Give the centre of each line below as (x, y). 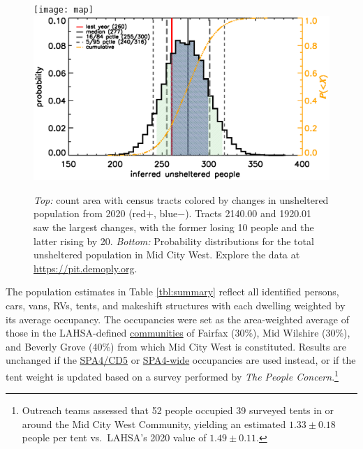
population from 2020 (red (90, 213)
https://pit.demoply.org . (86, 268)
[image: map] (64, 10)
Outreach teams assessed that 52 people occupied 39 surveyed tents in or (178, 410)
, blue (166, 213)
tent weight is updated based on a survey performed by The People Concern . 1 (172, 375)
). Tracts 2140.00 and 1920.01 (249, 213)
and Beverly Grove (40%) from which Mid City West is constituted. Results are (176, 346)
